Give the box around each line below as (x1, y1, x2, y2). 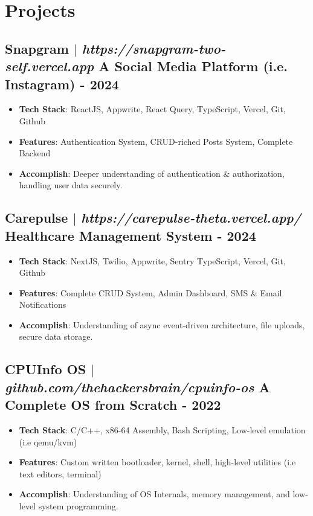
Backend (19, 147, 51, 159)
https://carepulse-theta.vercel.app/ (81, 208, 302, 227)
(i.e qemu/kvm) (19, 435, 77, 448)
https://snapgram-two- (82, 39, 226, 57)
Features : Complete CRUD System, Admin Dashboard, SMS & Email (19, 286, 282, 299)
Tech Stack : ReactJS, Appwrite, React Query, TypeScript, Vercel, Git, (19, 103, 286, 115)
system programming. (38, 500, 118, 512)
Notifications (19, 298, 66, 311)
